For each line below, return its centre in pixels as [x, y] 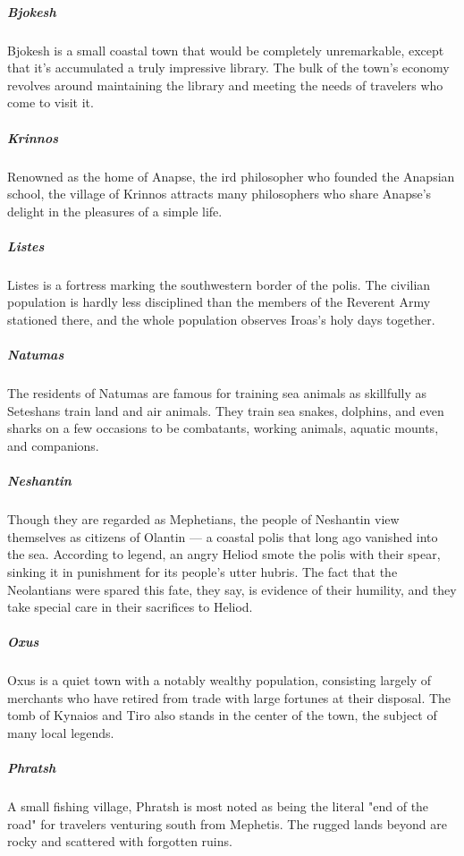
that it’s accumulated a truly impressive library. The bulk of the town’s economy [228, 68]
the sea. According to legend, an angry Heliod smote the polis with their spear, [224, 554]
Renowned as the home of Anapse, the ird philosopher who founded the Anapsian [231, 176]
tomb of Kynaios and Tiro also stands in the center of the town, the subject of [222, 715]
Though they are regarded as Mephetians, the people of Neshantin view [203, 519]
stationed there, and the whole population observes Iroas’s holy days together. [221, 320]
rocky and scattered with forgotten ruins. [120, 841]
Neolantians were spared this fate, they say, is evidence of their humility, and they [232, 589]
